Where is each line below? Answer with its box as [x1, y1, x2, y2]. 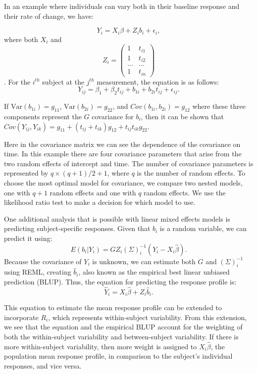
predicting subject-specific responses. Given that [4, 223, 151, 234]
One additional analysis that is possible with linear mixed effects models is [4, 213, 230, 224]
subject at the [42, 76, 85, 87]
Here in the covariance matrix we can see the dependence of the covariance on [4, 139, 241, 149]
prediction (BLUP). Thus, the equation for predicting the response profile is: [4, 276, 237, 286]
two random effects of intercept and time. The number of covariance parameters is [4, 158, 254, 168]
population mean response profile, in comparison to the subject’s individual [4, 351, 233, 361]
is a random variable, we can [159, 223, 247, 234]
